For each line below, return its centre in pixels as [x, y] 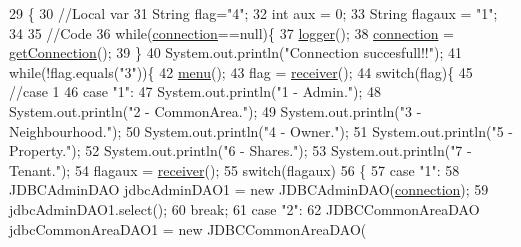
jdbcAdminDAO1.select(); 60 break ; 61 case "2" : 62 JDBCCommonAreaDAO [244, 208]
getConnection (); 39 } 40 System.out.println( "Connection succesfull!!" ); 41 [235, 52]
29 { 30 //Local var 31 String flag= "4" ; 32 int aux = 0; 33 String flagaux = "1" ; [253, 13]
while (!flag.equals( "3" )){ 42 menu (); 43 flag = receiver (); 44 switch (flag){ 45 [241, 71]
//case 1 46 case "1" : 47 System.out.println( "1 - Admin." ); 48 [195, 91]
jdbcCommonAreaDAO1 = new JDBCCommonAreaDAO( [188, 228]
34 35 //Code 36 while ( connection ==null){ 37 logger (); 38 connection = [231, 32]
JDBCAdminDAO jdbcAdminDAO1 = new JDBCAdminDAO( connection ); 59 [249, 189]
